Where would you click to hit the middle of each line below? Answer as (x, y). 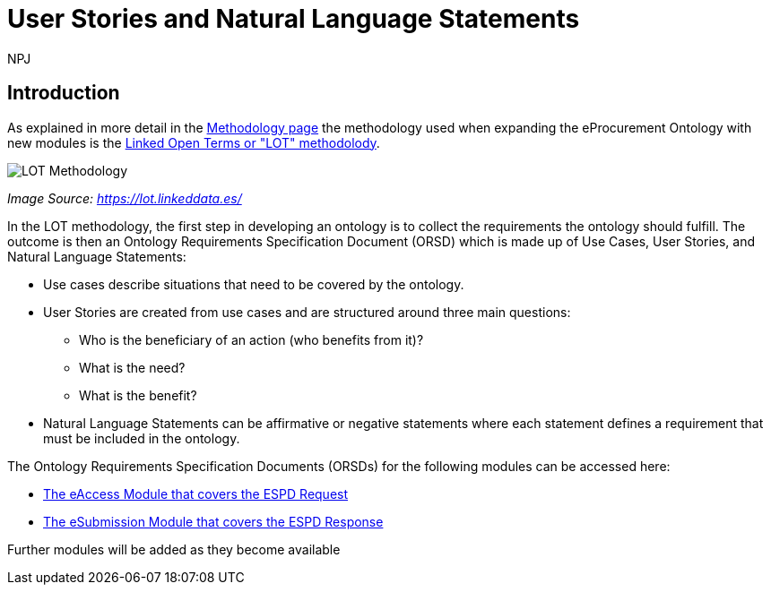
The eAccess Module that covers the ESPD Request (196, 493)
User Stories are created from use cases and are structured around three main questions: (307, 312)
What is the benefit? (138, 395)
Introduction (64, 93)
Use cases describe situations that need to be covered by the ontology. (254, 284)
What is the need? (132, 367)
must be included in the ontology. (142, 438)
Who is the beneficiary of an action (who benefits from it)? (251, 339)
